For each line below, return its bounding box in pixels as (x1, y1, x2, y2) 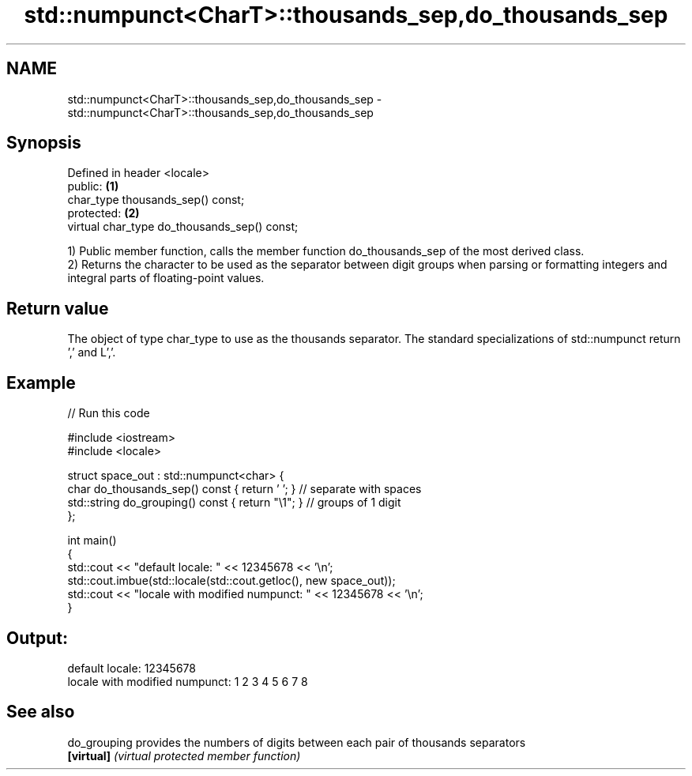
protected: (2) (67, 206, 140, 220)
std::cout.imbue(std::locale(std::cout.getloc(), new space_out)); (67, 574, 396, 588)
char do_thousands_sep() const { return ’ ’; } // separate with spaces (67, 482, 422, 496)
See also (6, 702, 75, 722)
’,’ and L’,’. (67, 345, 116, 360)
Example (6, 372, 76, 393)
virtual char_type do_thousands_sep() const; (67, 220, 299, 234)
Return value (6, 298, 109, 318)
